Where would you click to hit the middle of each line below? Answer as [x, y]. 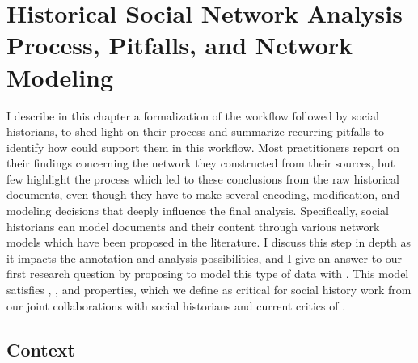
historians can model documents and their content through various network [193, 226]
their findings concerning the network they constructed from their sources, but [201, 163]
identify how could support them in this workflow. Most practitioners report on [203, 147]
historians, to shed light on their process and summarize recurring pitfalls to [196, 131]
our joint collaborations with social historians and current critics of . [176, 305]
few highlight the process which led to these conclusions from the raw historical [203, 178]
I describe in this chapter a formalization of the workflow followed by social [193, 115]
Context [41, 349]
